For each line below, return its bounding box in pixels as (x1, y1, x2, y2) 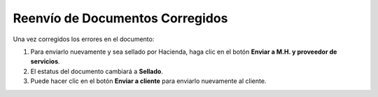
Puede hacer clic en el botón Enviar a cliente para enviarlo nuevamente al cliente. (30, 77, 267, 85)
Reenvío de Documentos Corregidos (13, 10, 228, 26)
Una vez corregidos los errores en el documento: (13, 35, 155, 43)
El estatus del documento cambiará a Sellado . (30, 67, 164, 75)
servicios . (30, 57, 60, 66)
